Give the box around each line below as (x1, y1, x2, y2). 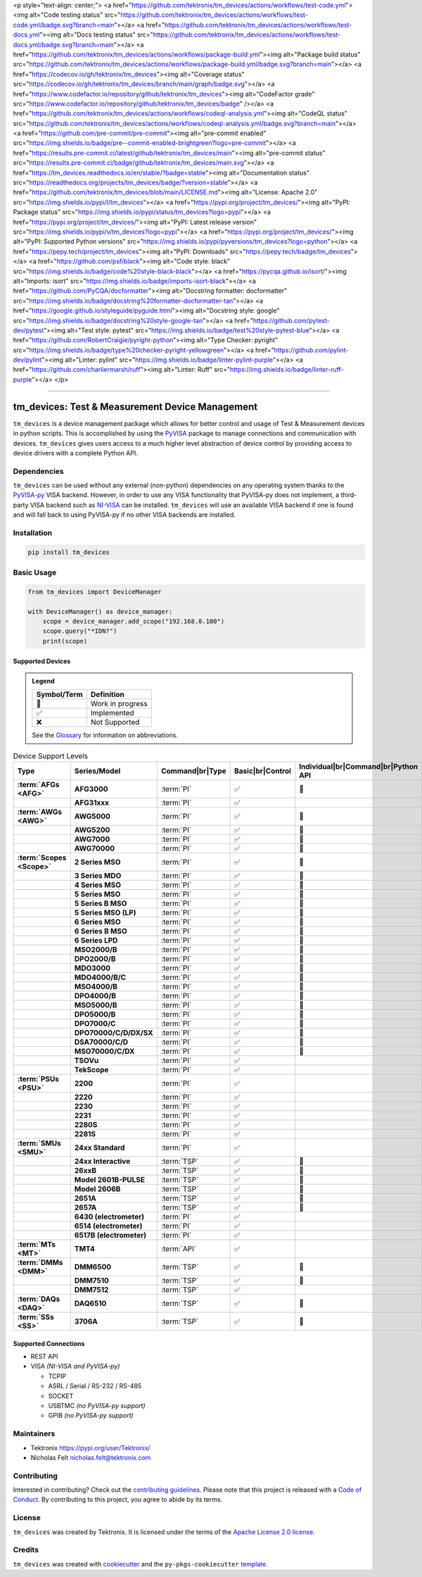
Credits (13, 1545, 39, 1555)
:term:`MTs (17, 1240, 56, 1250)
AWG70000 (74, 843, 115, 853)
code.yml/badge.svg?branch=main (13, 20, 115, 29)
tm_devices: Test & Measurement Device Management (13, 401, 258, 413)
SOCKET (48, 1391, 74, 1400)
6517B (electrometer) (74, 1231, 147, 1240)
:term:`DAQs (17, 1294, 60, 1304)
